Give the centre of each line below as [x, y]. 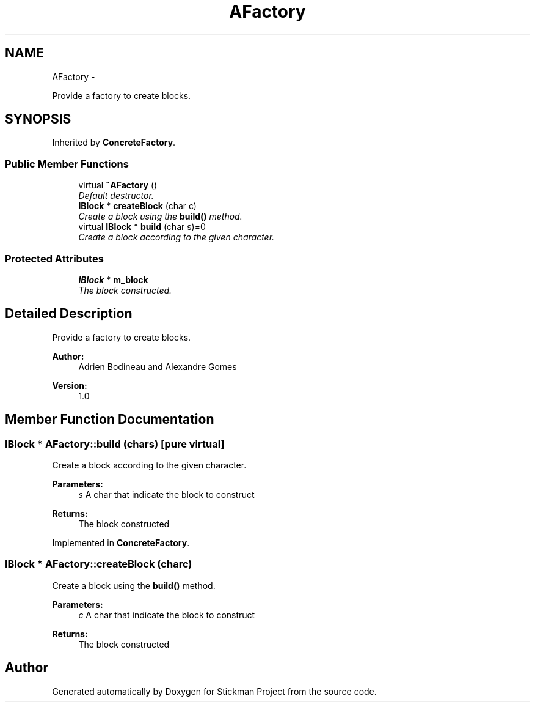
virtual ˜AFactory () [118, 185]
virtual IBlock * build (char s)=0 [142, 227]
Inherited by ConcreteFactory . [114, 143]
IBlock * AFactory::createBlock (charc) [99, 564]
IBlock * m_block [113, 279]
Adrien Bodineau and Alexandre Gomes [158, 366]
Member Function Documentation [110, 420]
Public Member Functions [67, 164]
